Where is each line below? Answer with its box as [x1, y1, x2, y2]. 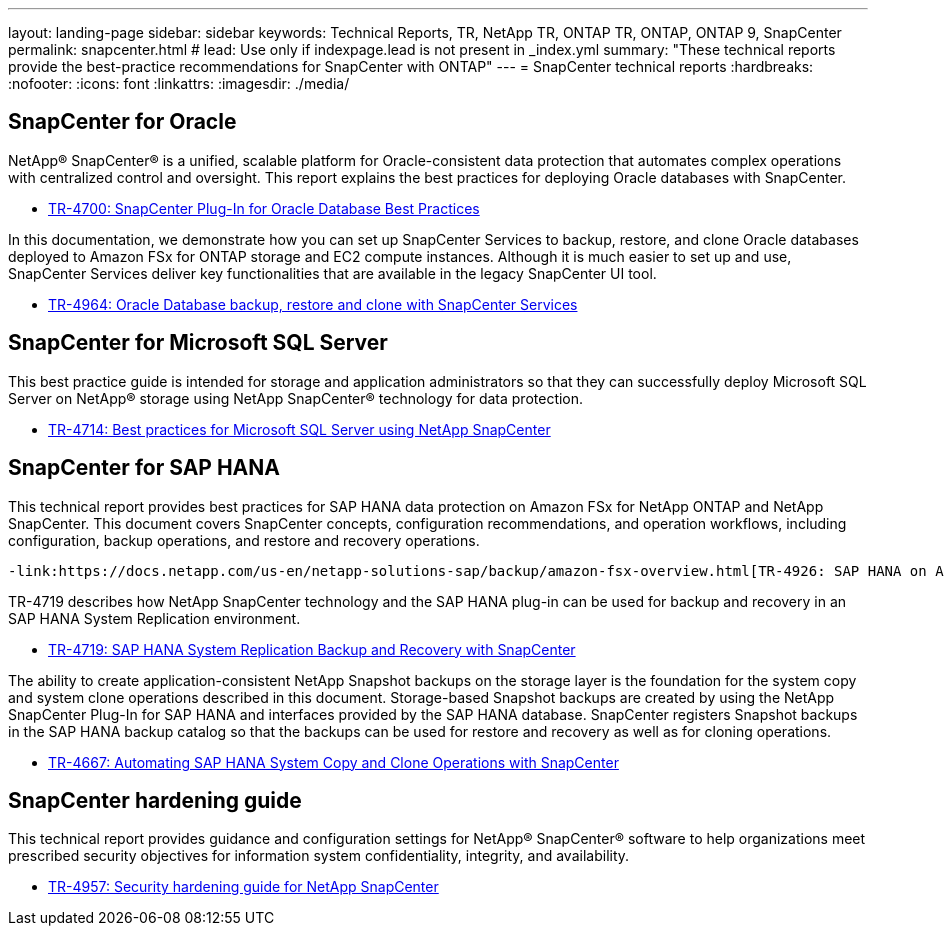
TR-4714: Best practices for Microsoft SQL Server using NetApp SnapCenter [48, 420, 551, 438]
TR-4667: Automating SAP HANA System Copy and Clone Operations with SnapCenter [48, 753, 619, 771]
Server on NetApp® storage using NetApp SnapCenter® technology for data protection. [8, 389, 584, 407]
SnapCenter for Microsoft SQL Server [8, 330, 388, 356]
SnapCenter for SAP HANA [8, 455, 280, 481]
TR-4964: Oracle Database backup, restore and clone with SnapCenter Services [48, 295, 578, 313]
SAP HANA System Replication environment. [8, 609, 301, 627]
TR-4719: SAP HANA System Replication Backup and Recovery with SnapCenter [48, 640, 576, 658]
